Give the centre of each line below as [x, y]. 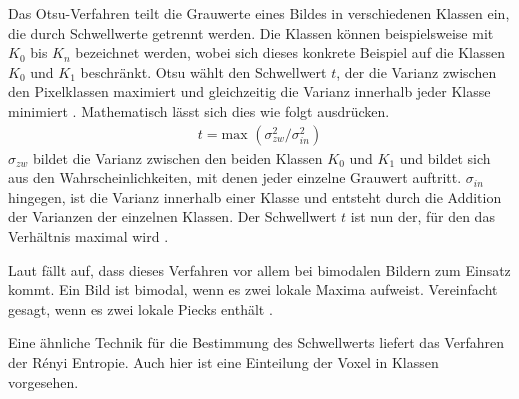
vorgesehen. [43, 381]
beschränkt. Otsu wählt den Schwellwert [203, 71]
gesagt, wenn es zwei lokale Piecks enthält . [140, 308]
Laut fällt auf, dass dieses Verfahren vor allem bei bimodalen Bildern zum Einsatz [259, 269]
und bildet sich [445, 157]
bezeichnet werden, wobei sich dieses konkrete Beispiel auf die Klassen [290, 52]
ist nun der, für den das [422, 216]
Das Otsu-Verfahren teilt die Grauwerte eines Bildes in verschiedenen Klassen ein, [259, 13]
